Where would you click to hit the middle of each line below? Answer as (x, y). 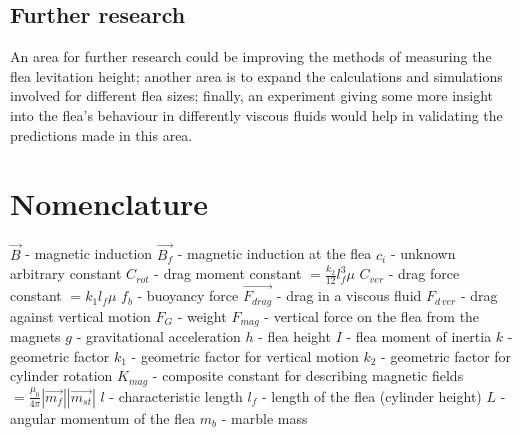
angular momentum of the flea (103, 417)
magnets (35, 336)
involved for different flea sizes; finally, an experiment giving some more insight (252, 95)
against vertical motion (80, 315)
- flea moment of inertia (419, 336)
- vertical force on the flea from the (372, 315)
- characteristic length (176, 395)
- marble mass (264, 417)
